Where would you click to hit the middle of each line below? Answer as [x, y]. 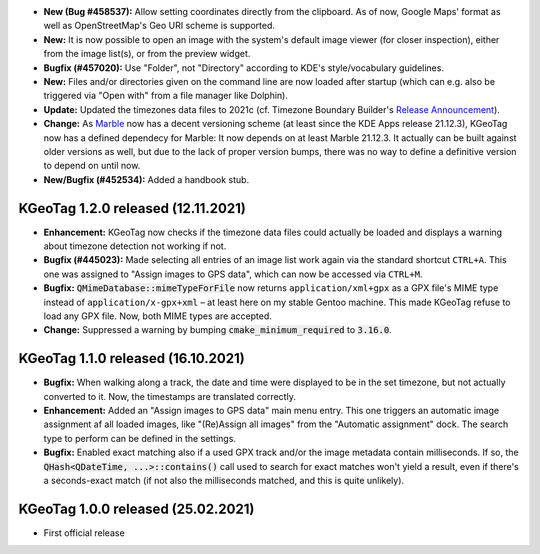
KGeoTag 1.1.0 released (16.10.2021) [131, 358]
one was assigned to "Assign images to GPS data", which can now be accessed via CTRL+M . [233, 274]
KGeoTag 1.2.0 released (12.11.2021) [132, 208]
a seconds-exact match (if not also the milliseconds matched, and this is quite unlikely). [224, 480]
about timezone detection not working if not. [135, 246]
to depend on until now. [92, 166]
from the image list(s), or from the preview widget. [147, 54]
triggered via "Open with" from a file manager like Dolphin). [166, 96]
